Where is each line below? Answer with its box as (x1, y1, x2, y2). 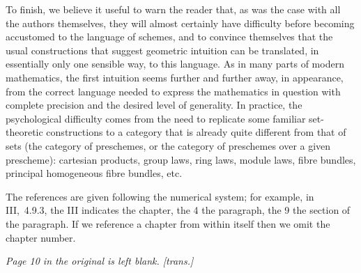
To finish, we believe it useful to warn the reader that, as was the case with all (6, 2, 341, 16)
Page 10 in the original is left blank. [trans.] (6, 253, 194, 268)
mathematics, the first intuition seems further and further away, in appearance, (6, 70, 344, 84)
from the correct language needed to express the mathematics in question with (6, 84, 341, 98)
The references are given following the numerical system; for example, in (6, 189, 314, 203)
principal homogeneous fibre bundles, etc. (6, 166, 183, 180)
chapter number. (6, 230, 76, 244)
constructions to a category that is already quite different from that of (46, 125, 346, 139)
